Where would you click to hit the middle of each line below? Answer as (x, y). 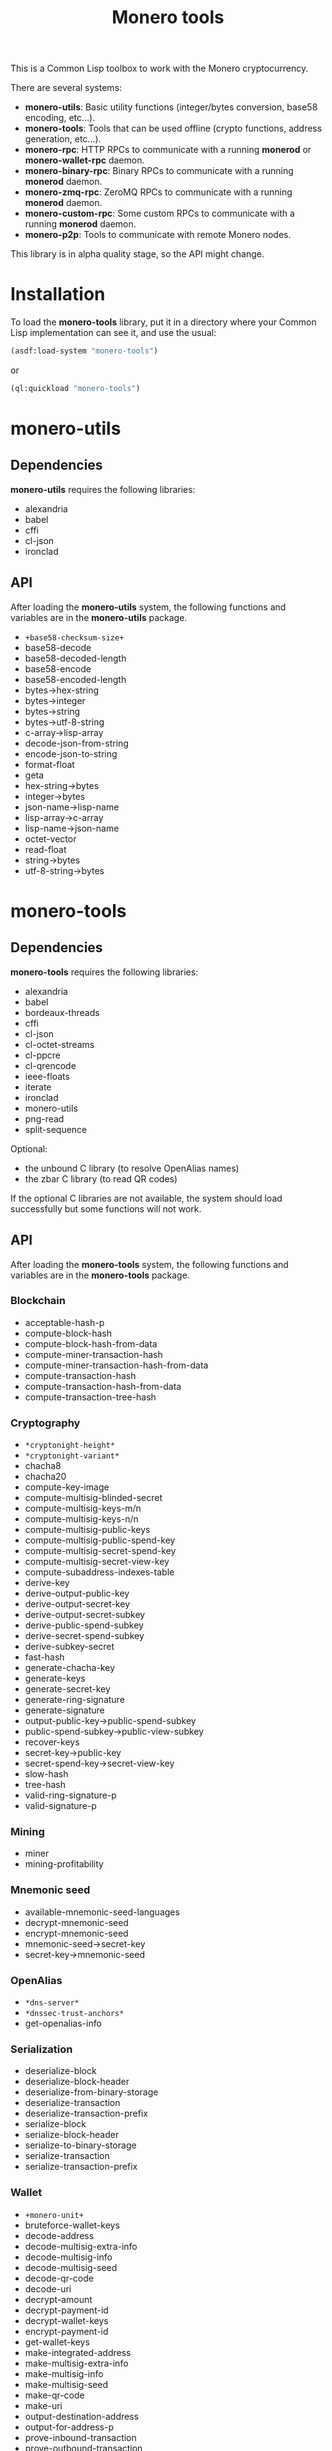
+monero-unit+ (54, 2215)
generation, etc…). (63, 139)
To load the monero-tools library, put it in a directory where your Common (163, 322)
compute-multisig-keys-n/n (81, 1519)
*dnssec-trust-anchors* (74, 2013)
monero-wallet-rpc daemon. (84, 160)
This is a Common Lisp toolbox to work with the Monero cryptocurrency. (159, 68)
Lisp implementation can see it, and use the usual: (113, 333)
